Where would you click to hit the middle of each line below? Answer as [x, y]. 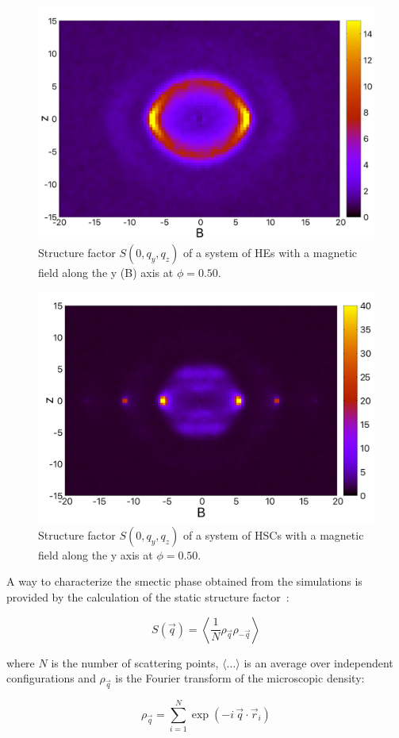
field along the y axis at [96, 554]
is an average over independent [318, 662]
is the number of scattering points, [135, 662]
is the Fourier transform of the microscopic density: [240, 678]
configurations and [51, 678]
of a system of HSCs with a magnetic [274, 534]
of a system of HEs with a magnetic [270, 253]
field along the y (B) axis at [106, 273]
